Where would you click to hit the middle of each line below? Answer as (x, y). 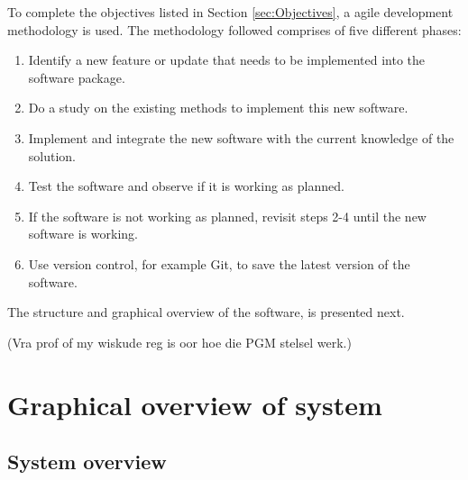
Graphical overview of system (195, 404)
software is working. (83, 234)
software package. (77, 77)
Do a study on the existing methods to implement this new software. (218, 108)
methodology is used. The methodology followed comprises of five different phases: (234, 29)
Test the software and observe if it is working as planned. (186, 186)
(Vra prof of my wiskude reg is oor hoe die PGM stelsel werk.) (179, 342)
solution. (52, 155)
